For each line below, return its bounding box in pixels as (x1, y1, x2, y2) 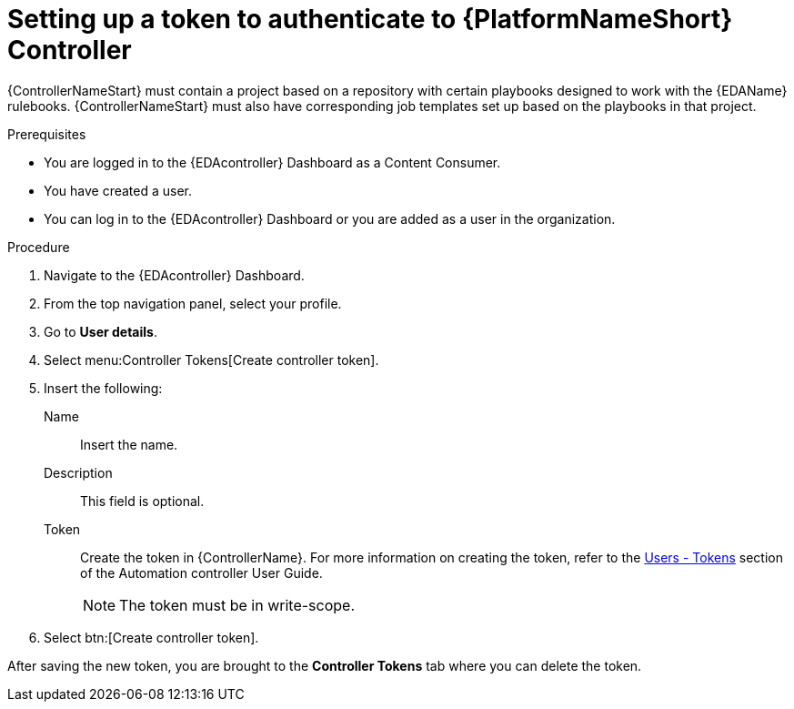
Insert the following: (44, 380, 163, 396)
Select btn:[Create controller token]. (44, 629, 259, 645)
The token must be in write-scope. (119, 595, 355, 614)
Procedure (7, 238, 70, 255)
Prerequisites (7, 126, 86, 142)
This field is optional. (80, 492, 205, 509)
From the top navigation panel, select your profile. (44, 295, 342, 311)
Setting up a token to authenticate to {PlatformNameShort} (7, 4, 733, 35)
